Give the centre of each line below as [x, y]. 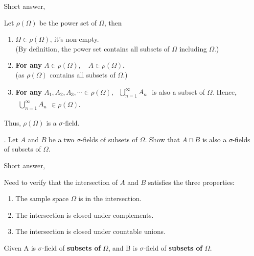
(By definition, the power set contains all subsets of [92, 48]
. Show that [162, 139]
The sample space [42, 198]
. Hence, [225, 91]
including [193, 48]
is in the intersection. [110, 198]
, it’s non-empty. [75, 39]
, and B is [123, 247]
